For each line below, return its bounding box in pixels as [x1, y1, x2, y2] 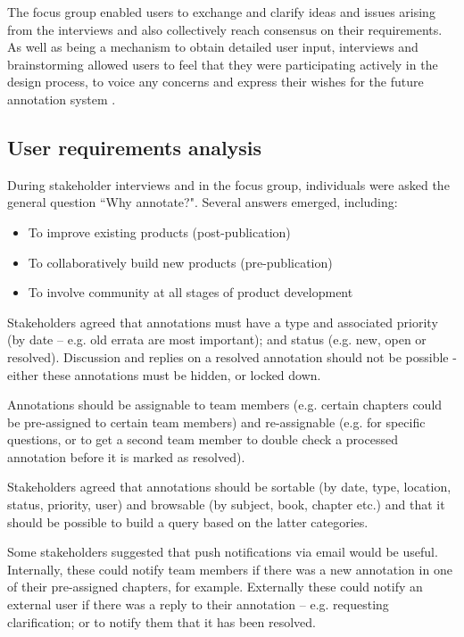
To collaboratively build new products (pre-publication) [28, 252, 333, 271]
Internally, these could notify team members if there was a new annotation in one [7, 559, 452, 578]
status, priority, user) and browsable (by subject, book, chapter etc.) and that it [7, 495, 445, 514]
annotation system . [7, 89, 116, 108]
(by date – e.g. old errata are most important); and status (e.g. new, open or [7, 330, 427, 349]
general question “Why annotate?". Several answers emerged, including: [7, 193, 398, 211]
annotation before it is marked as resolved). [7, 447, 245, 466]
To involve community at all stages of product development [28, 283, 353, 302]
